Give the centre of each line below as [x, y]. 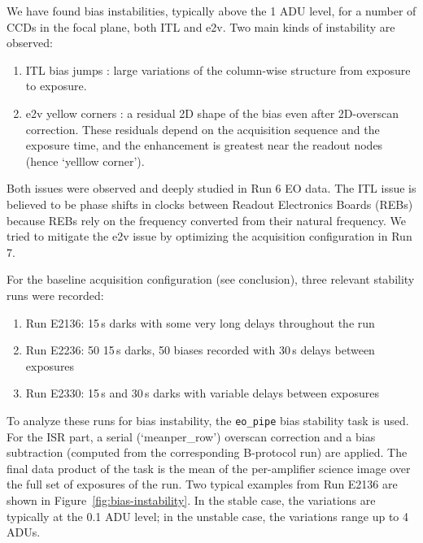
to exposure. [56, 86]
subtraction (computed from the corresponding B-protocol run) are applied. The [207, 452]
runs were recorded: [55, 295]
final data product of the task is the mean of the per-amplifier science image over [209, 468]
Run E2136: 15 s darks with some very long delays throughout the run [200, 322]
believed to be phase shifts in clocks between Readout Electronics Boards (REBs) [210, 204]
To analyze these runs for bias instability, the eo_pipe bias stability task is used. [208, 420]
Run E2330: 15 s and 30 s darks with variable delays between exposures [202, 393]
